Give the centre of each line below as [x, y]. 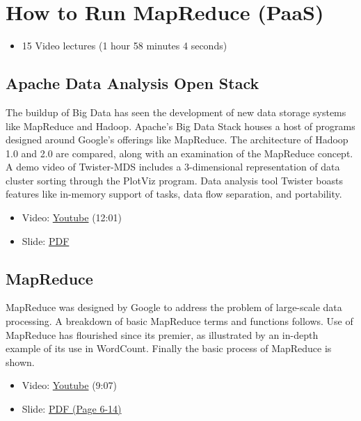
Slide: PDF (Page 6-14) [72, 409]
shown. [20, 362]
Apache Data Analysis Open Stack [133, 83]
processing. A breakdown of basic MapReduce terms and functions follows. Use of [179, 321]
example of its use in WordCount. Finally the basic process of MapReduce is [169, 348]
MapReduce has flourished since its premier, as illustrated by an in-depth [162, 334]
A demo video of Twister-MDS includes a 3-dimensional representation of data [173, 167]
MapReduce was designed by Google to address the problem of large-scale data [174, 307]
